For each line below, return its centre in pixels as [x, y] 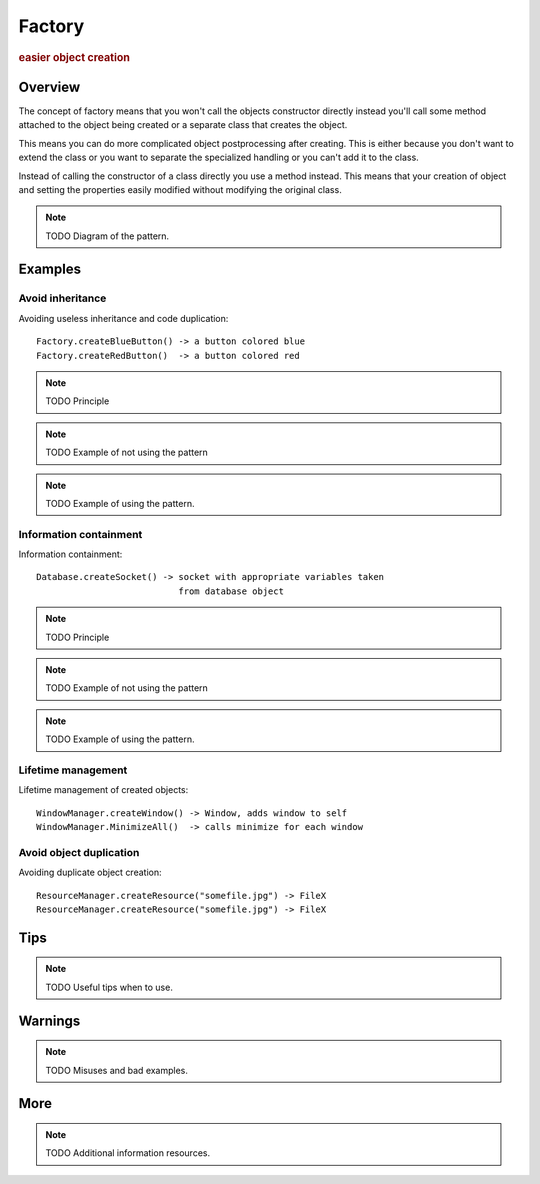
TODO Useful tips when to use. [109, 987]
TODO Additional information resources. [127, 1153]
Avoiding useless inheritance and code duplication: [123, 318]
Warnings [49, 1020]
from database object [231, 591]
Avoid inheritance [62, 298]
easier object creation [74, 57]
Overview [49, 86]
